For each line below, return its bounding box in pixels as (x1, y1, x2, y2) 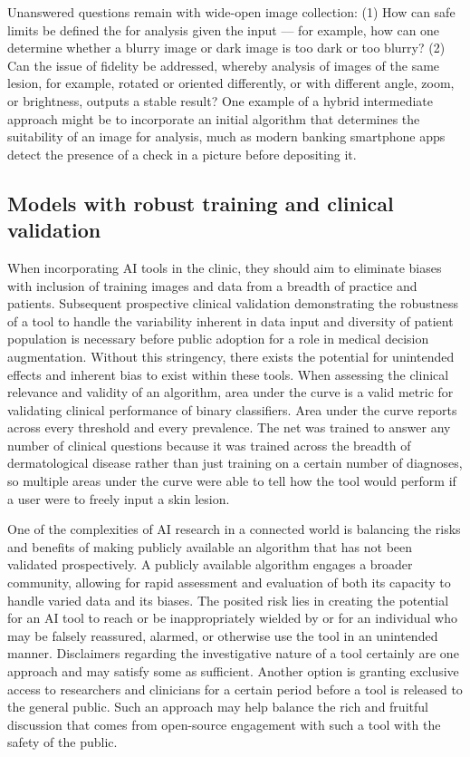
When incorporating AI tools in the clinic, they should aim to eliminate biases (7, 257, 442, 277)
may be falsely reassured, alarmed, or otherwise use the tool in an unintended (7, 626, 438, 645)
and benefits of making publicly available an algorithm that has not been (7, 537, 413, 556)
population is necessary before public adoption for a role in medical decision (7, 329, 429, 348)
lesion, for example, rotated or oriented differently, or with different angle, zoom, (7, 73, 455, 92)
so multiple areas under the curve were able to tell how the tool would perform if (7, 471, 456, 490)
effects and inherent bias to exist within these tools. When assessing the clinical (7, 364, 449, 383)
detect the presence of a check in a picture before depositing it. (7, 144, 357, 163)
